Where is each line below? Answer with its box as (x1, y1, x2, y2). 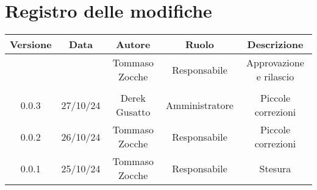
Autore (116, 37, 151, 52)
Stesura (259, 161, 291, 175)
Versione (10, 37, 52, 52)
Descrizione (247, 37, 304, 52)
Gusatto (116, 105, 151, 119)
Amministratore (166, 97, 233, 112)
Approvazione (246, 55, 304, 70)
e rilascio (256, 69, 294, 84)
